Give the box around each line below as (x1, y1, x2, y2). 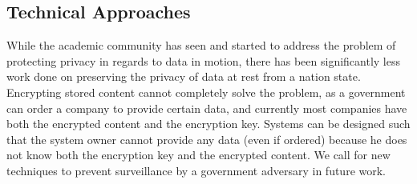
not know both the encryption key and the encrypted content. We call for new (6, 146, 391, 163)
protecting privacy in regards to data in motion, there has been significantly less (6, 52, 400, 69)
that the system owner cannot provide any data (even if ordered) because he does (6, 130, 407, 147)
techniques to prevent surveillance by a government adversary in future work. (6, 162, 387, 178)
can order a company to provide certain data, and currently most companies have (6, 99, 407, 116)
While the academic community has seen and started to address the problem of (6, 37, 396, 54)
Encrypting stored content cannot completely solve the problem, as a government (6, 83, 406, 100)
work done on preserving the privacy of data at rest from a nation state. (6, 68, 361, 85)
